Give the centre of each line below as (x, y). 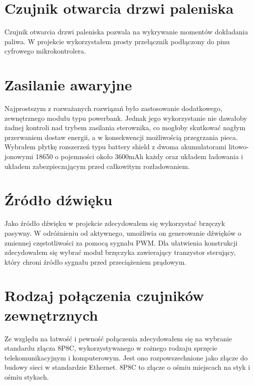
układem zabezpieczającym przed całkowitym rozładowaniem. (97, 166)
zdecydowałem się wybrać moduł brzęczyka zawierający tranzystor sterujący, (120, 252)
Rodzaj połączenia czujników (104, 295)
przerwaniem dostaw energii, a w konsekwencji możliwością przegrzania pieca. (121, 137)
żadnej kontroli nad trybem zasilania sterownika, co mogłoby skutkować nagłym (125, 127)
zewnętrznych (51, 315)
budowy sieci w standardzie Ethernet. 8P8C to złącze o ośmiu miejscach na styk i (127, 367)
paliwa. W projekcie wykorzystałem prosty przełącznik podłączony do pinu (117, 41)
